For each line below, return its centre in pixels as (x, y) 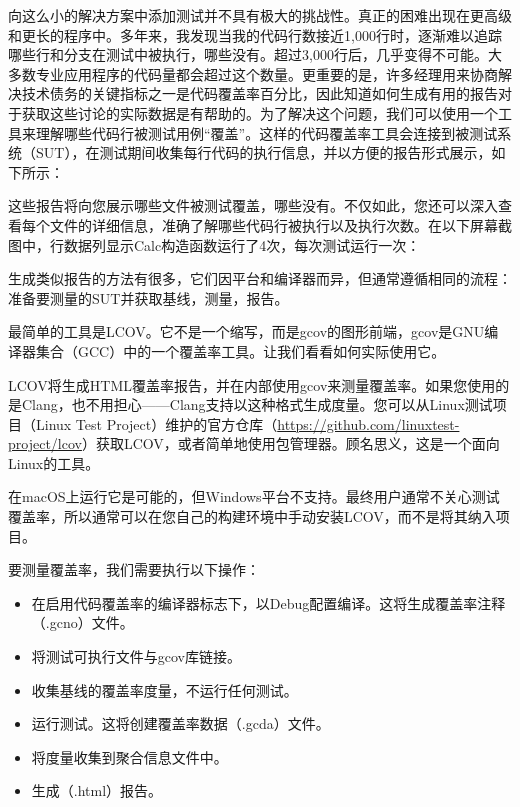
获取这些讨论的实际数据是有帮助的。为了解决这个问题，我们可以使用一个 (259, 112)
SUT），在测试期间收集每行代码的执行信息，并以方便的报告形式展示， (263, 152)
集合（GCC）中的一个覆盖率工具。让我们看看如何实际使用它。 (240, 350)
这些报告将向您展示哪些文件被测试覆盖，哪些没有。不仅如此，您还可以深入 (253, 205)
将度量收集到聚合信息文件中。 (129, 756)
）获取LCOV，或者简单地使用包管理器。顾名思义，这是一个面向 (290, 443)
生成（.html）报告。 (97, 790)
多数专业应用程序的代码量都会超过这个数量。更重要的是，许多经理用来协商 (253, 73)
